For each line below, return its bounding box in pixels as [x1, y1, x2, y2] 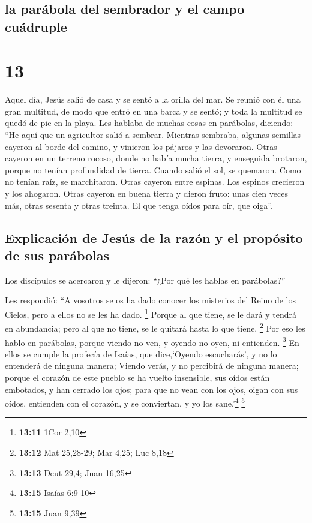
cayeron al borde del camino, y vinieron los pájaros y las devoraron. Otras [5, 140, 277, 152]
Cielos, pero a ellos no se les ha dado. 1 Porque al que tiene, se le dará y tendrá [5, 306, 297, 320]
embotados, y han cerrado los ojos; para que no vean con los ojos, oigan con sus [5, 383, 298, 395]
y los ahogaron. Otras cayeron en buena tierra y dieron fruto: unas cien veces [5, 187, 288, 200]
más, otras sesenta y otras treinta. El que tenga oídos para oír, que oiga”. [5, 199, 273, 211]
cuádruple [5, 17, 67, 35]
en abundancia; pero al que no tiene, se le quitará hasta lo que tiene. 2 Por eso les [5, 320, 305, 334]
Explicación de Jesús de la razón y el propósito [5, 228, 303, 247]
